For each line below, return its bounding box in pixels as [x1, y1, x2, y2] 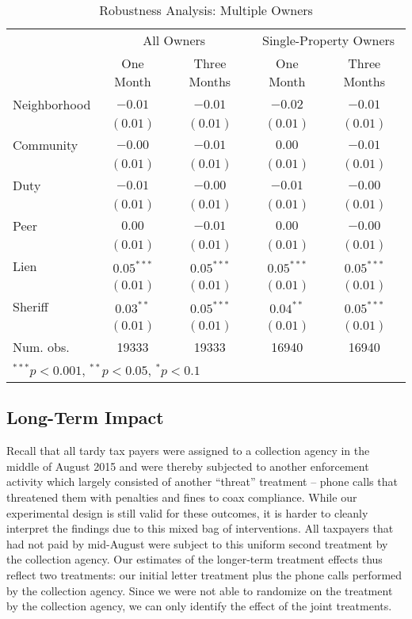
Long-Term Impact [6, 405, 164, 430]
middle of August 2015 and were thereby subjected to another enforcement [6, 457, 369, 474]
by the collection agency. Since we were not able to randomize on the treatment [6, 582, 393, 598]
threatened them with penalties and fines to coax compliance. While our [6, 488, 357, 505]
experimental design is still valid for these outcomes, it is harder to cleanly [6, 504, 368, 521]
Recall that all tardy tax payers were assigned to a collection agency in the [6, 442, 370, 459]
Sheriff [13, 297, 48, 315]
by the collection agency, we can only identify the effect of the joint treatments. [6, 598, 392, 614]
